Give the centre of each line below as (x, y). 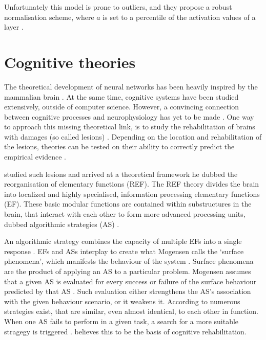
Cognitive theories (70, 62)
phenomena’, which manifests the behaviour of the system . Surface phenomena (129, 261)
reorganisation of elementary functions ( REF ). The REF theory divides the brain (132, 184)
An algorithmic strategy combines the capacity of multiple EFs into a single (123, 241)
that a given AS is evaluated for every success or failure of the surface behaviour (130, 281)
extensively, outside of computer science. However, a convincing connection (121, 107)
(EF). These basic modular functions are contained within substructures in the (128, 204)
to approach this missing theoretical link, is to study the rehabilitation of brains (130, 127)
